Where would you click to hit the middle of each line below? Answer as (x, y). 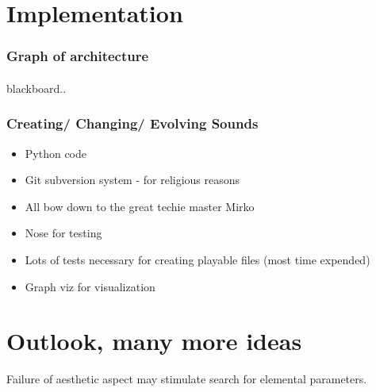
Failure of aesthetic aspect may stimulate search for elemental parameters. (187, 379)
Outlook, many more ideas (154, 341)
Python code (56, 153)
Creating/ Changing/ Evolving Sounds (132, 123)
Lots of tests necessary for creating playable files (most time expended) (198, 259)
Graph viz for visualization (90, 286)
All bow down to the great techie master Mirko (140, 206)
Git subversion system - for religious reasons (132, 180)
